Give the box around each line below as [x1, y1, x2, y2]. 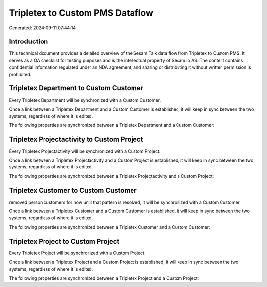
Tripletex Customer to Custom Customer [9, 186, 137, 195]
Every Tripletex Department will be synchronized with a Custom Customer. [9, 97, 161, 103]
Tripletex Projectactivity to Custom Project [9, 135, 143, 143]
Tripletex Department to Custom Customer [9, 84, 143, 92]
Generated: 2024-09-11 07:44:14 [9, 25, 76, 31]
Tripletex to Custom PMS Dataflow [9, 7, 153, 18]
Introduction [9, 38, 48, 46]
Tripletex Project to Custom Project [9, 237, 120, 246]
